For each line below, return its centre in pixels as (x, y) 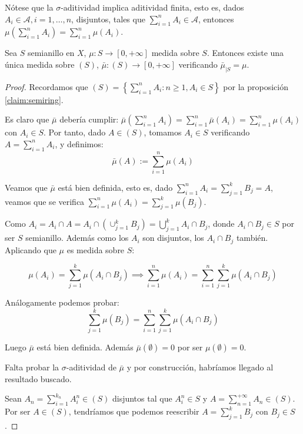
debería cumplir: (89, 119)
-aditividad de (91, 367)
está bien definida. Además (85, 347)
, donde (221, 223)
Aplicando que (31, 249)
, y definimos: (79, 143)
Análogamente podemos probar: (62, 302)
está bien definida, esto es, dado (115, 187)
